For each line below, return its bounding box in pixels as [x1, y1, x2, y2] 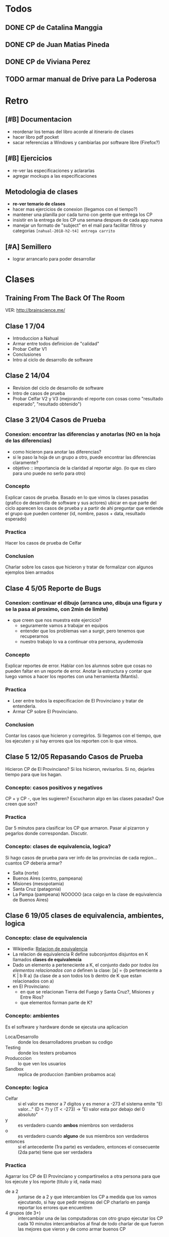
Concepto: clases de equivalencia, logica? [5, 843, 111, 850]
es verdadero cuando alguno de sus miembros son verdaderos [18, 1133, 149, 1139]
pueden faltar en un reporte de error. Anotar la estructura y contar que [5, 668, 152, 674]
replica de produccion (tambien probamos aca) [18, 1071, 116, 1077]
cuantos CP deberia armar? [5, 860, 62, 866]
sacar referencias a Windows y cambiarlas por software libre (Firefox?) [12, 139, 160, 145]
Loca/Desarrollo [5, 1034, 39, 1040]
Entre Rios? [20, 994, 44, 1000]
